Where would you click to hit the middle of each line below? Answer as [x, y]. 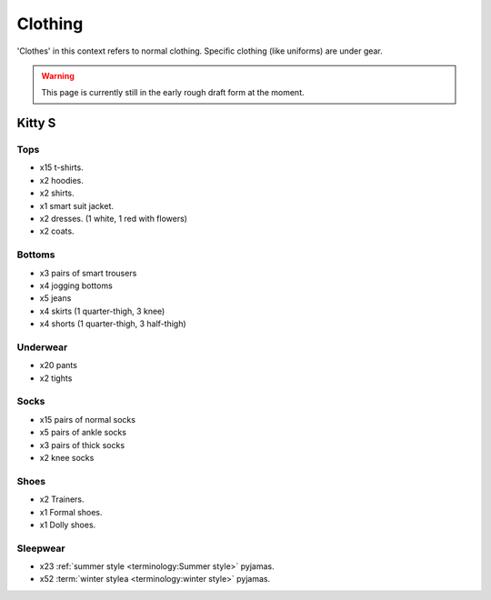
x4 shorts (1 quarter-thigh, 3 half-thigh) [113, 324]
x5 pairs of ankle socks [83, 433]
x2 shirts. [57, 193]
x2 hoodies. [61, 180]
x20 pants [58, 365]
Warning [58, 75]
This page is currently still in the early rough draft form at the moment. [173, 93]
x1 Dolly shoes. [68, 525]
